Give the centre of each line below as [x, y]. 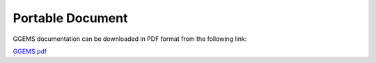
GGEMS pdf [30, 51]
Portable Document [70, 18]
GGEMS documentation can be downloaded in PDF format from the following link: [130, 39]
